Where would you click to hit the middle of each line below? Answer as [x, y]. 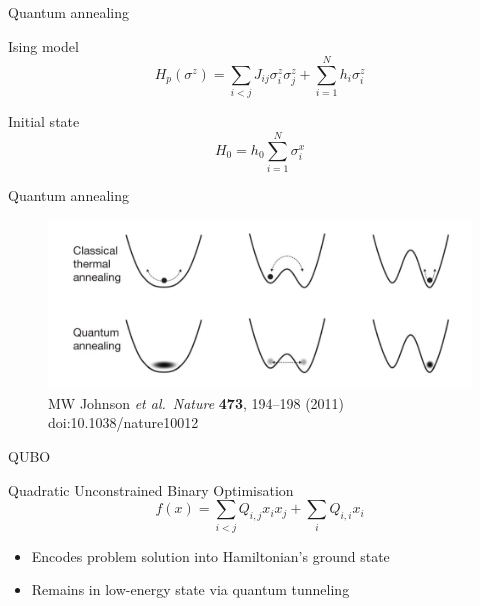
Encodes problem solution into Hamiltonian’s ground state [210, 555]
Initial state [44, 121]
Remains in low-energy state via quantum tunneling [190, 589]
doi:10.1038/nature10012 [123, 422]
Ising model [43, 45]
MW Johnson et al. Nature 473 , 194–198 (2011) [196, 402]
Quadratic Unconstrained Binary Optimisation [151, 489]
